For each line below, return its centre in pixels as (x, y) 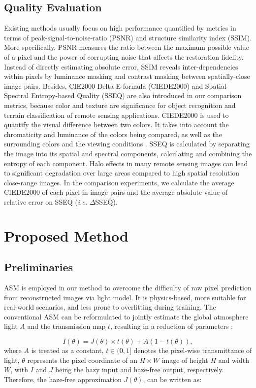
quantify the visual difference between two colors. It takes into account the (116, 124)
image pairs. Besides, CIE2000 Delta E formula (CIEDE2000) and (104, 86)
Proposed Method (66, 235)
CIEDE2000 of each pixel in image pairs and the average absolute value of (116, 192)
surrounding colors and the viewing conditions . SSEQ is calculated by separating (127, 144)
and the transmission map (66, 326)
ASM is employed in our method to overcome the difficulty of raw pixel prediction (128, 288)
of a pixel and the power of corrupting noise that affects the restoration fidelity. (124, 56)
